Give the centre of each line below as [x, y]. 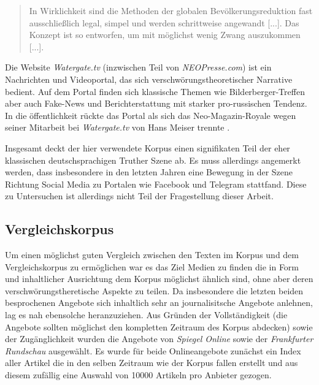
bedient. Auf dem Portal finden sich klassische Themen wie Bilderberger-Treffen [155, 91]
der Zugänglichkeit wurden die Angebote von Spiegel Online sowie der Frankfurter [159, 339]
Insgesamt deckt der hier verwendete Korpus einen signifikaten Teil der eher [148, 147]
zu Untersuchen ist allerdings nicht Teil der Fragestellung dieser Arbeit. [139, 196]
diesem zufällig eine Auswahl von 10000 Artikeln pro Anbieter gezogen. [138, 375]
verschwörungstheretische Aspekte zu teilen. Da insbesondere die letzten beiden [154, 290]
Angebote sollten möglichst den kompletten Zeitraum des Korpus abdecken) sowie [159, 326]
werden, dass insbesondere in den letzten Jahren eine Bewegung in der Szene [149, 172]
